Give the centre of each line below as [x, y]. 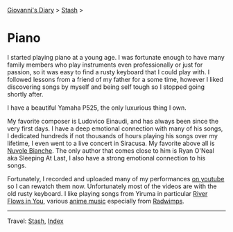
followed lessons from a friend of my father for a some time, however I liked [115, 79]
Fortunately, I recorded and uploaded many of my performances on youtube [116, 179]
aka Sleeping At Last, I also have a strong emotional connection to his [106, 158]
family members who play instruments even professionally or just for [105, 65]
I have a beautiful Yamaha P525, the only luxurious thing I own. [97, 108]
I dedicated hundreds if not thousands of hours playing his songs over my [113, 135]
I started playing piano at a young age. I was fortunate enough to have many [116, 57]
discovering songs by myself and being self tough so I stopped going [106, 87]
